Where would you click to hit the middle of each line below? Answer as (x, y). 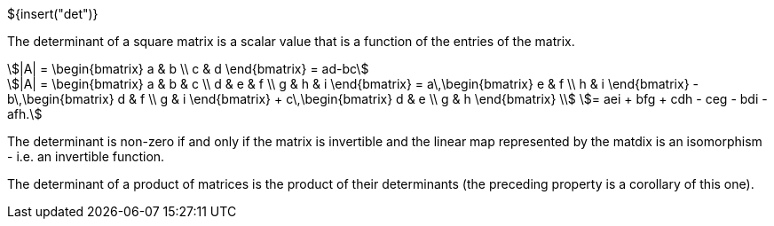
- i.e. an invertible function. (86, 156)
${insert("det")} (53, 14)
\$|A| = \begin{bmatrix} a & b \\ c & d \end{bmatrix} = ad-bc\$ (188, 69)
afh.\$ (25, 114)
